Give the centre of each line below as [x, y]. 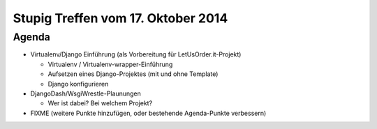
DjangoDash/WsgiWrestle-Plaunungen [86, 93]
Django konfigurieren [78, 84]
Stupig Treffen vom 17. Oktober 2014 [120, 18]
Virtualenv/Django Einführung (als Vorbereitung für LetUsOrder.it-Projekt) [136, 54]
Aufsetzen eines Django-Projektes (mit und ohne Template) [133, 74]
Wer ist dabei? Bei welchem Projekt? [100, 103]
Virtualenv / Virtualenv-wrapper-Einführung [110, 64]
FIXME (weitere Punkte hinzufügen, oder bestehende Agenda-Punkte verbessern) [148, 113]
